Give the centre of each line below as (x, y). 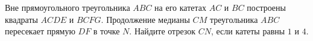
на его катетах (181, 7)
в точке (106, 31)
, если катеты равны (248, 31)
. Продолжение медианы (145, 19)
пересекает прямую (40, 31)
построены (266, 7)
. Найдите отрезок (163, 31)
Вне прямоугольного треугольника (68, 7)
